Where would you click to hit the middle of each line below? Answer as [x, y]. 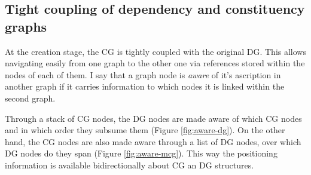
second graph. [30, 98]
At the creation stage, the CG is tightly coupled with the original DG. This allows [155, 51]
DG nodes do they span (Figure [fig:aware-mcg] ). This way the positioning [141, 153]
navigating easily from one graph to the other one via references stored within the [155, 63]
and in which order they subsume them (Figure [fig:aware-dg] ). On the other [145, 130]
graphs [26, 26]
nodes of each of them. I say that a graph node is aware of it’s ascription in [143, 74]
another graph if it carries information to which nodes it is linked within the [145, 86]
